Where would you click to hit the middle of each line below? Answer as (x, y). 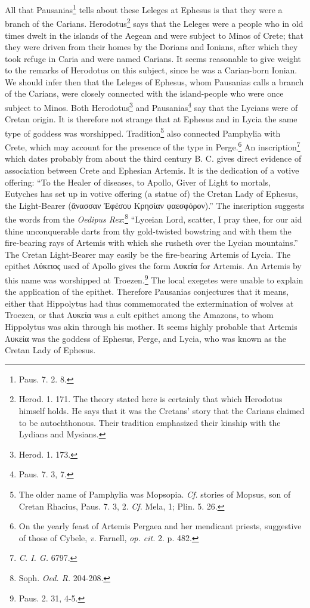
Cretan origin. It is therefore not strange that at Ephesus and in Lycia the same (151, 119)
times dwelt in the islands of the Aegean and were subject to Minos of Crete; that (154, 35)
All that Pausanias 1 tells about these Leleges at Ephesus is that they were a (144, 9)
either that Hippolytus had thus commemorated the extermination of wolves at (149, 303)
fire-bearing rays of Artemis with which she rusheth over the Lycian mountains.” (151, 243)
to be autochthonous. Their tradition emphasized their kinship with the (150, 422)
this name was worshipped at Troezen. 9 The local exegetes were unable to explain (154, 279)
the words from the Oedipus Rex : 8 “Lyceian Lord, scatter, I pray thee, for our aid (154, 218)
